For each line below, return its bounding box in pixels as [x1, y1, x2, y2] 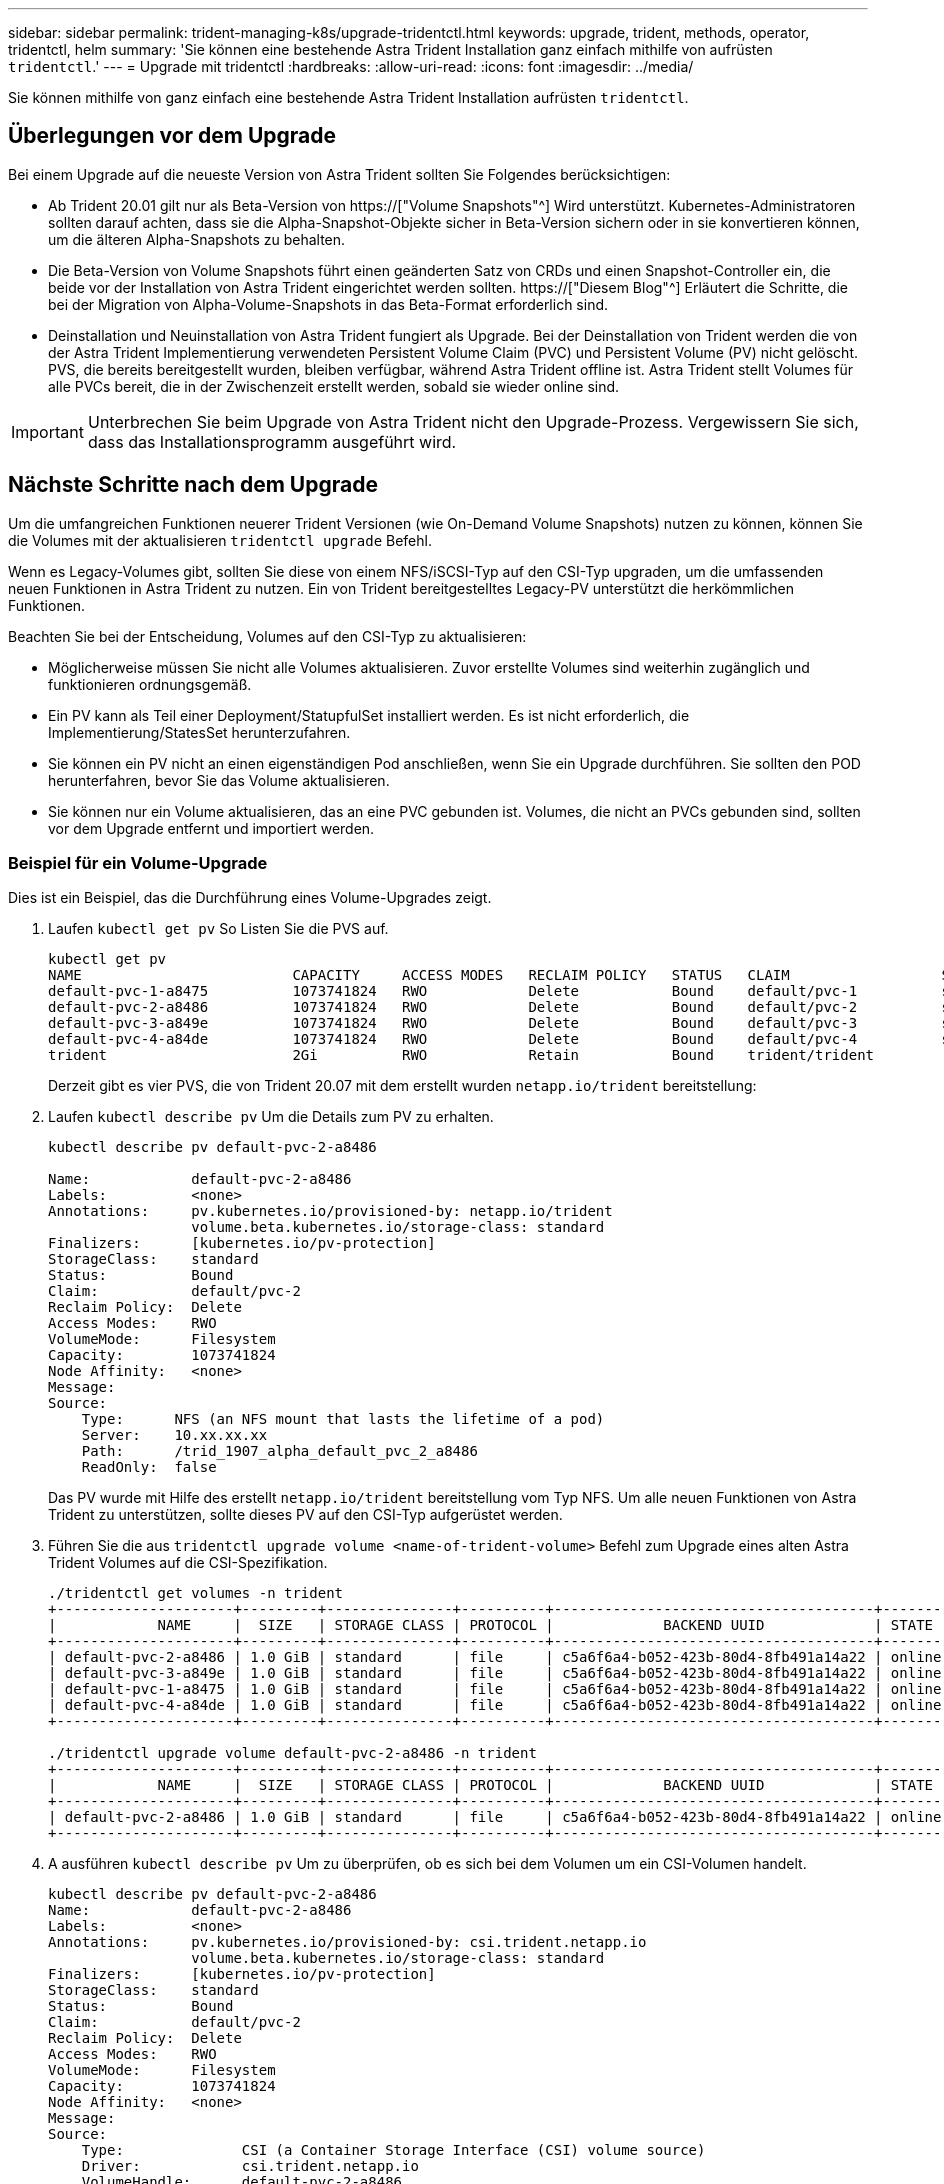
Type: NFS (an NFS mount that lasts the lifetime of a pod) [81, 1411, 605, 1428]
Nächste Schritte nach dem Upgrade [8, 472, 378, 498]
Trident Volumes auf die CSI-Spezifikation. [48, 1554, 328, 1572]
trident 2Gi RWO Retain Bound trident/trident [48, 1047, 875, 1064]
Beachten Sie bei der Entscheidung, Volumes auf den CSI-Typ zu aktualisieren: [8, 627, 527, 645]
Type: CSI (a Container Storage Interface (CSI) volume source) [81, 2142, 706, 2159]
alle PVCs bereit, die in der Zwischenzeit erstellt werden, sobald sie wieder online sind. [48, 377, 620, 395]
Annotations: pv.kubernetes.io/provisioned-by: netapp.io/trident [48, 1203, 613, 1220]
